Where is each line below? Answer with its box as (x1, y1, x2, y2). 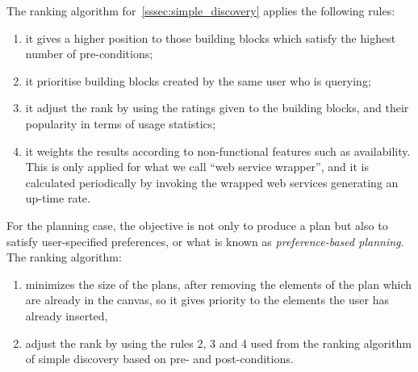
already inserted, (25, 307, 108, 324)
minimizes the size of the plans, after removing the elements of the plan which (25, 275, 412, 292)
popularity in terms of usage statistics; (25, 115, 216, 132)
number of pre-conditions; (25, 45, 153, 62)
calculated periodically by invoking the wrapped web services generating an (25, 173, 399, 190)
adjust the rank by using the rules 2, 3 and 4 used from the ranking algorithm (25, 334, 412, 351)
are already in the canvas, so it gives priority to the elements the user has (25, 291, 389, 308)
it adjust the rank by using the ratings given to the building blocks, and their (25, 99, 409, 116)
